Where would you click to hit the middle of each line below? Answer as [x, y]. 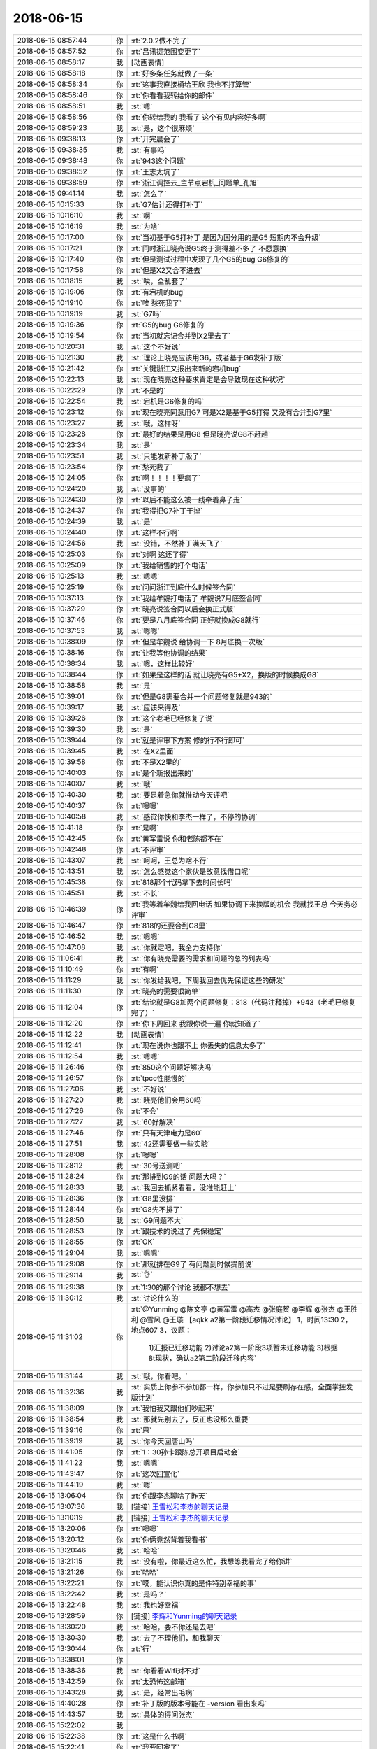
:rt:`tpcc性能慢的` [159, 1078]
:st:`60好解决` [153, 1121]
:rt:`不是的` [148, 390]
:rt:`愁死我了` [152, 467]
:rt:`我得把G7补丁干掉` [167, 511]
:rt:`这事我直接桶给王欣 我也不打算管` [191, 84]
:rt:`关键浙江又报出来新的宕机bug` [186, 369]
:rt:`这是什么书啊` [159, 1736]
